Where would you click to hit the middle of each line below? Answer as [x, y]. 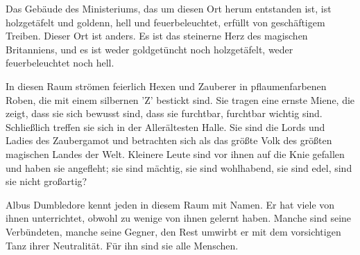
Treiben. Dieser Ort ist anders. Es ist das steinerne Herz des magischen [157, 36]
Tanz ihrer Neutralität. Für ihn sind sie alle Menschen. [122, 245]
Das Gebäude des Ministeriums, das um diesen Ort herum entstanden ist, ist [169, 8]
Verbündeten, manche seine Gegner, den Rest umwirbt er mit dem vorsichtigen [173, 231]
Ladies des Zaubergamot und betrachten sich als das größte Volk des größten [169, 140]
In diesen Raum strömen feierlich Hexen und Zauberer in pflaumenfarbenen [166, 86]
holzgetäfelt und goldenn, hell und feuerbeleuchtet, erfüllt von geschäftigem [165, 22]
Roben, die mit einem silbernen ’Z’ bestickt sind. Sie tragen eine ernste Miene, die [180, 99]
